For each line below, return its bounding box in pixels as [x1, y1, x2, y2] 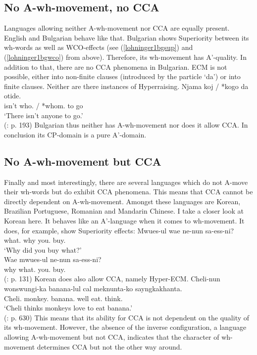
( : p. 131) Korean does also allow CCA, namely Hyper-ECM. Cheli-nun [4, 273, 220, 284]
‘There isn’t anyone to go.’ [4, 110, 83, 120]
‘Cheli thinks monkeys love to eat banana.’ [4, 303, 133, 313]
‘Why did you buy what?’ [4, 244, 82, 255]
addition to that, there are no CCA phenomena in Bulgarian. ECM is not [4, 61, 227, 72]
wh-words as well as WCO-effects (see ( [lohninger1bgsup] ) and [4, 42, 193, 52]
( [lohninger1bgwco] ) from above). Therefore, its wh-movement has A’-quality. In [4, 51, 247, 62]
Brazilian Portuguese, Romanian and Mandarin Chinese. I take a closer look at [4, 206, 244, 216]
